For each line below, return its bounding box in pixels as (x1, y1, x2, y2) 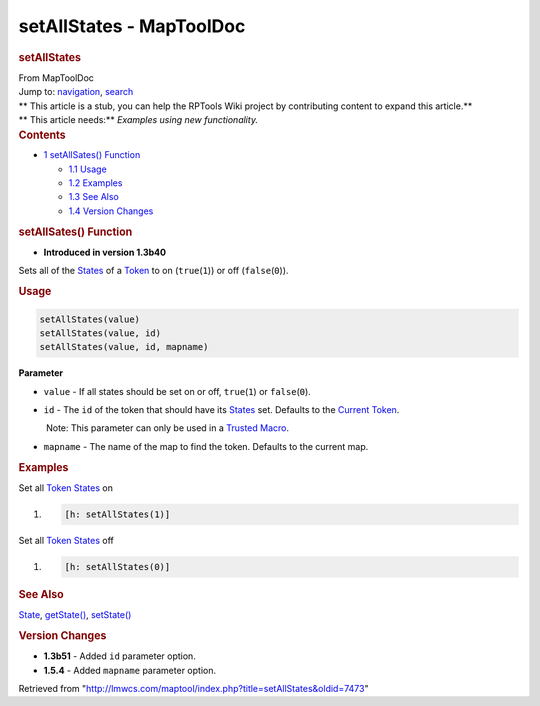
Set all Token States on (18, 481, 114, 494)
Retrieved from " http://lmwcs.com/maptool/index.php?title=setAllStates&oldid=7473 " (18, 682, 369, 694)
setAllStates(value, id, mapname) (39, 341, 209, 353)
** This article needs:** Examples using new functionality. (18, 113, 259, 125)
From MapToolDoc (18, 71, 95, 84)
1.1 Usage (68, 163, 107, 175)
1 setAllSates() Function (43, 149, 141, 161)
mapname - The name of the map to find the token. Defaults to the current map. (43, 440, 369, 452)
